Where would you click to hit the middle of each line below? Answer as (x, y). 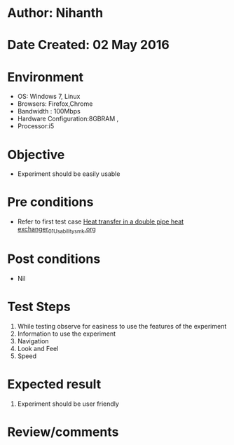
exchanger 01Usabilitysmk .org (56, 230)
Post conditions (54, 259)
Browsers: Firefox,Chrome (55, 104)
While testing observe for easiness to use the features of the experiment (122, 326)
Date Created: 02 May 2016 (88, 45)
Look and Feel (38, 348)
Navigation (33, 341)
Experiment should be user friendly (68, 404)
